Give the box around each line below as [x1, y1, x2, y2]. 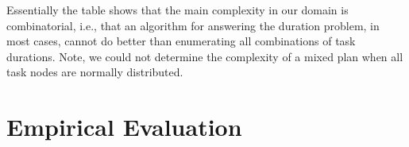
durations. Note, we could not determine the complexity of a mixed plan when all [6, 48, 403, 64]
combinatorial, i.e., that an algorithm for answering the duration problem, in [6, 17, 380, 33]
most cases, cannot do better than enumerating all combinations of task [6, 33, 356, 49]
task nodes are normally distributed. [6, 64, 183, 80]
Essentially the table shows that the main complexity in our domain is [6, 2, 349, 17]
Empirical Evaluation [6, 110, 242, 143]
